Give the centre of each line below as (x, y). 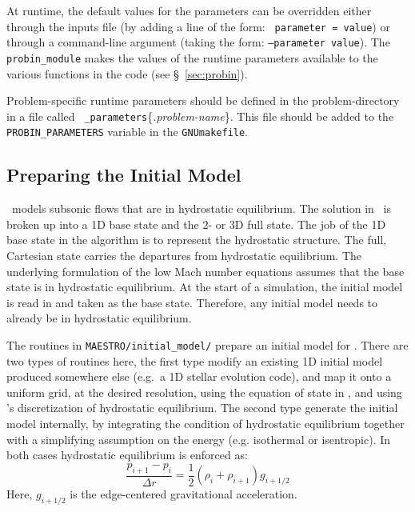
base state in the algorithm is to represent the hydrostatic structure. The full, (197, 240)
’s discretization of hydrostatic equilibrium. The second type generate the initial (202, 408)
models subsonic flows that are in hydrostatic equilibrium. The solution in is (201, 208)
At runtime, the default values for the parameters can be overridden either (189, 10)
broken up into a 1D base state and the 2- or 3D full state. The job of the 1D (196, 224)
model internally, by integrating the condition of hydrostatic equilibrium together (206, 424)
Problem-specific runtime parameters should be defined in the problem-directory (203, 100)
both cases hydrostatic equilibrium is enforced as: (127, 455)
